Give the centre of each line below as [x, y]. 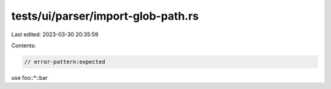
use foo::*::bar [30, 77]
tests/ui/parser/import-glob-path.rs [105, 16]
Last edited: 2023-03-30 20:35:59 [55, 34]
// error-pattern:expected [65, 62]
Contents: [24, 45]
